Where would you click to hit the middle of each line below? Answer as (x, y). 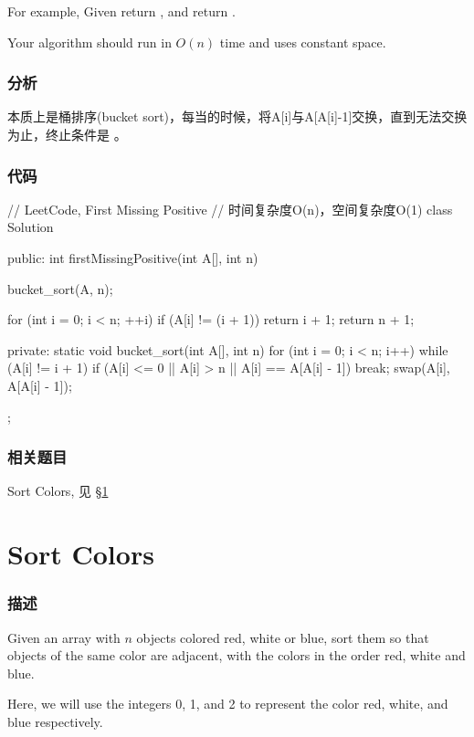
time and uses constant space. (303, 42)
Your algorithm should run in (90, 42)
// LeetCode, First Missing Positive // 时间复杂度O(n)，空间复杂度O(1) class (230, 209)
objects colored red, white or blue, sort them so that (283, 637)
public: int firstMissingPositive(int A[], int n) (133, 258)
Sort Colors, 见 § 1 (58, 491)
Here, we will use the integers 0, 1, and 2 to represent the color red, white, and (228, 704)
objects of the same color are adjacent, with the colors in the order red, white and (237, 655)
